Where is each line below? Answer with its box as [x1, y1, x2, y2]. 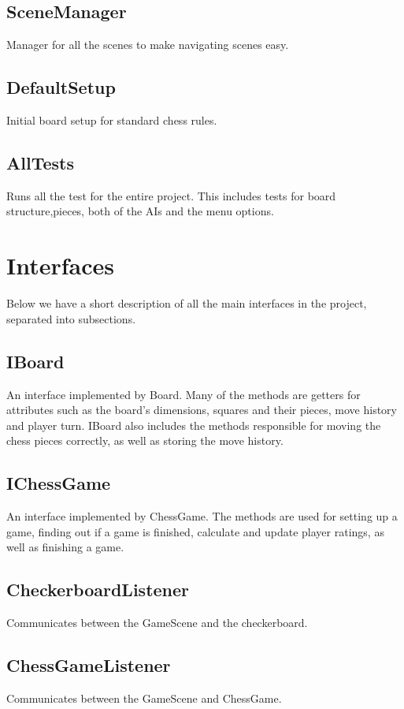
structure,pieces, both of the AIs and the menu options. [6, 203, 274, 219]
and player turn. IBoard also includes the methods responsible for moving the [6, 416, 381, 433]
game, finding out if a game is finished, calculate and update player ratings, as [6, 523, 384, 539]
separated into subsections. [6, 310, 136, 327]
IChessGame [6, 471, 111, 495]
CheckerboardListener [6, 577, 190, 602]
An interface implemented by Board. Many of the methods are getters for [6, 386, 361, 402]
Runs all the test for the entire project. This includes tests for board [6, 187, 336, 203]
